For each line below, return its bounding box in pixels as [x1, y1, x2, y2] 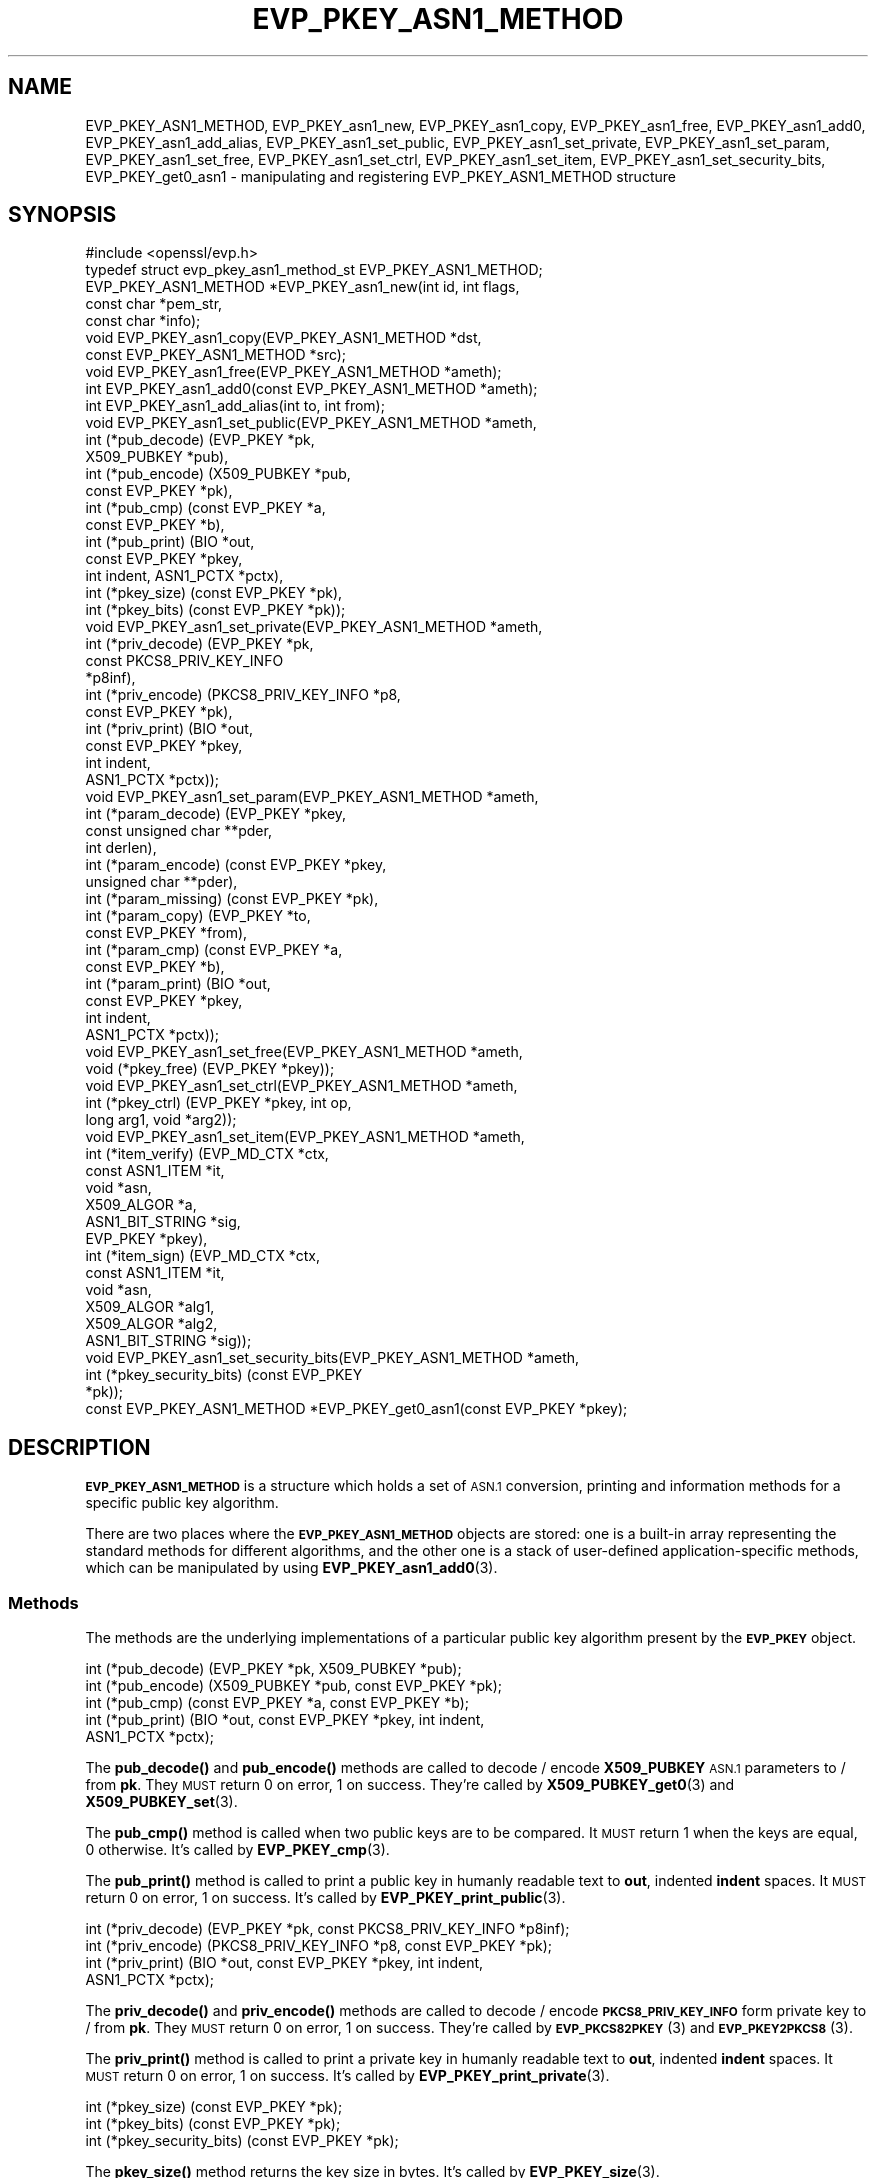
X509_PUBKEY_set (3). [85, 1793, 238, 1811]
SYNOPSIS [8, 202, 117, 228]
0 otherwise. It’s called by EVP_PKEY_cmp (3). [85, 1841, 390, 1859]
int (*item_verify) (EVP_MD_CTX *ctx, [85, 1145, 329, 1163]
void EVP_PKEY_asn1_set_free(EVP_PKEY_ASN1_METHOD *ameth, [85, 1043, 523, 1061]
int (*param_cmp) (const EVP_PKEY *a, [85, 941, 343, 959]
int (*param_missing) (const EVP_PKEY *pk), [85, 890, 379, 908]
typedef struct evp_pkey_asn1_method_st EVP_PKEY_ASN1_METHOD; [85, 261, 543, 279]
